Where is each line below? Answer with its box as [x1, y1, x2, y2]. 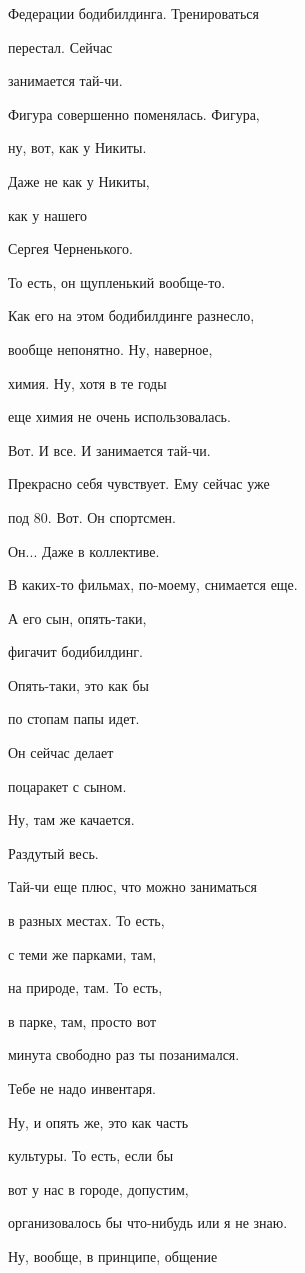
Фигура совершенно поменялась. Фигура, [8, 103, 260, 124]
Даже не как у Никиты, [8, 170, 150, 191]
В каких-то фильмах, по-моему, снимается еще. [8, 574, 298, 595]
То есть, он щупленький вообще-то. [8, 271, 226, 292]
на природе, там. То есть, [8, 977, 163, 998]
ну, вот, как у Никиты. [8, 137, 147, 158]
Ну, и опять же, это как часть [8, 1111, 189, 1132]
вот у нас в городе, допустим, [8, 1178, 189, 1199]
